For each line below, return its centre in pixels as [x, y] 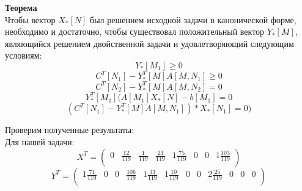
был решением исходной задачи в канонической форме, [193, 19]
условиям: [24, 55]
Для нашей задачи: [40, 142]
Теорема [21, 7]
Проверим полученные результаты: [70, 130]
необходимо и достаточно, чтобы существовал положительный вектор [135, 31]
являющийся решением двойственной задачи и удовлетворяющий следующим [149, 43]
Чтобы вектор [30, 19]
